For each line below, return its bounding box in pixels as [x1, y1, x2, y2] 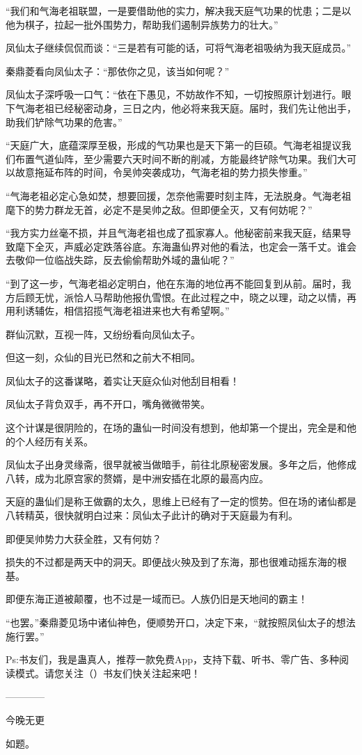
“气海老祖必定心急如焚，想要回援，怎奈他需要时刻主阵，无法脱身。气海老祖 [6, 188, 352, 202]
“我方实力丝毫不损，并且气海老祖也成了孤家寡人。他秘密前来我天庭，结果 [6, 225, 342, 240]
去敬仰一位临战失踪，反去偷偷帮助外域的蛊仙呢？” [6, 253, 235, 267]
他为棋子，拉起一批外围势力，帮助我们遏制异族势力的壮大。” [6, 17, 278, 31]
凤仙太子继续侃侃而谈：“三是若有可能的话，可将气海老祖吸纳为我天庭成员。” [6, 40, 352, 55]
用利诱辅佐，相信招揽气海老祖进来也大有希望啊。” [6, 303, 230, 318]
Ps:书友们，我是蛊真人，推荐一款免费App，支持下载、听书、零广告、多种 [6, 652, 340, 667]
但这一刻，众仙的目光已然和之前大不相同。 [6, 350, 200, 365]
